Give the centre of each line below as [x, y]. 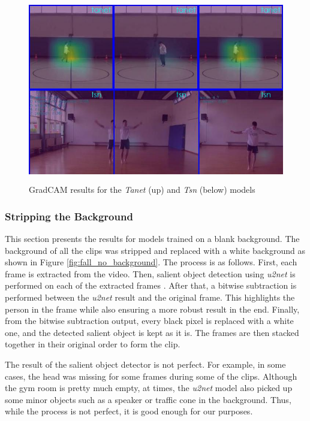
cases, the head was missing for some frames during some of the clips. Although [151, 376]
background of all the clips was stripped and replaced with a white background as [155, 250]
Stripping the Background [69, 216]
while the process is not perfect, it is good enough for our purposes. [129, 411]
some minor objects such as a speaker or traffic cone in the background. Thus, [148, 399]
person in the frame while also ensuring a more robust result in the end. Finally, [152, 309]
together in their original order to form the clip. [93, 344]
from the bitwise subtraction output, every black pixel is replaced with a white [149, 321]
